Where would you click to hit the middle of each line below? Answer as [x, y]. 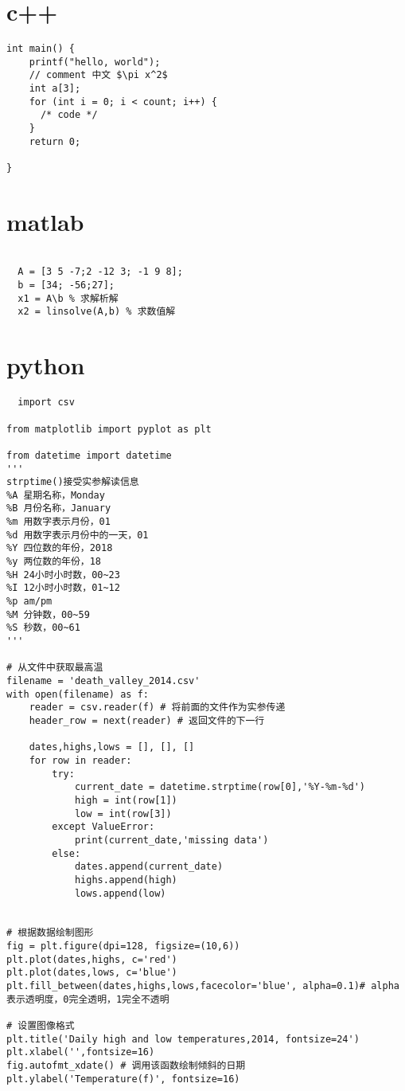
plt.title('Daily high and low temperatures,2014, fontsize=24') [183, 1039]
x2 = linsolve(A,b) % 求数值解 [97, 312]
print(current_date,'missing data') [171, 840]
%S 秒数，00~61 [43, 628]
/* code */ [69, 115]
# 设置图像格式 [41, 1026]
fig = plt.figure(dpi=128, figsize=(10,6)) [123, 946]
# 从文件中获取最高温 [55, 668]
